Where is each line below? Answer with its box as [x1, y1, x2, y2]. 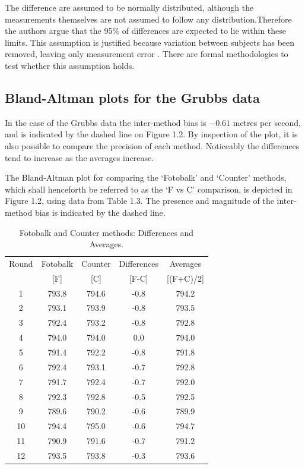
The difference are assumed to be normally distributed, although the [5, 1, 254, 13]
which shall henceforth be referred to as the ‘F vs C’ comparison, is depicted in [5, 182, 293, 195]
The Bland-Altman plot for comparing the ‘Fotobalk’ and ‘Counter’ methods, [5, 171, 287, 184]
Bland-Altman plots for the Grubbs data [5, 88, 260, 106]
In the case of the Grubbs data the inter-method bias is [5, 116, 206, 128]
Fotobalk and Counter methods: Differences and [19, 226, 194, 238]
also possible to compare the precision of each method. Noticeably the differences [5, 139, 300, 152]
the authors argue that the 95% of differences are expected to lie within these [5, 24, 287, 37]
